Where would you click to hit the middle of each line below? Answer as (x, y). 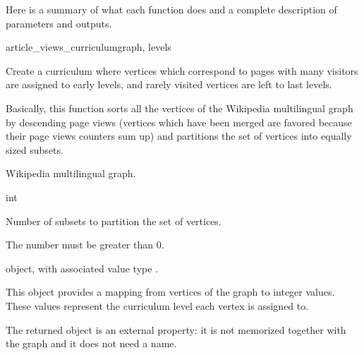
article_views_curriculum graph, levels (89, 47)
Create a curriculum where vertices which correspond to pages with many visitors (182, 70)
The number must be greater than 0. (85, 245)
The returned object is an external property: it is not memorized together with (176, 329)
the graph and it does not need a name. (91, 343)
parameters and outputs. (59, 23)
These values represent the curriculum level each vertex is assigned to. (157, 305)
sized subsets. (35, 149)
